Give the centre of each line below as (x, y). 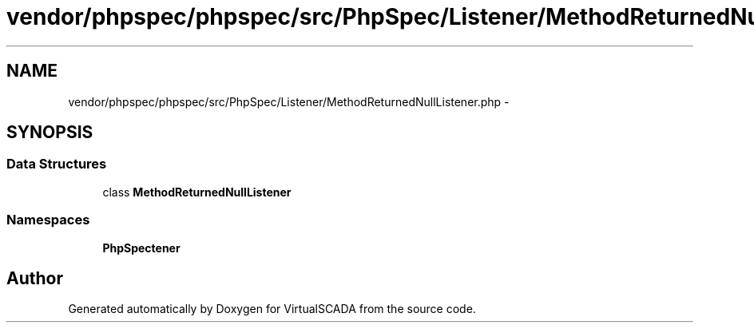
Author (35, 278)
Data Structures (57, 164)
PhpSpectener (141, 248)
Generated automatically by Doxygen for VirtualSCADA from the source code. (272, 309)
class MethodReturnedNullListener (197, 192)
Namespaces (48, 220)
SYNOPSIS (50, 133)
